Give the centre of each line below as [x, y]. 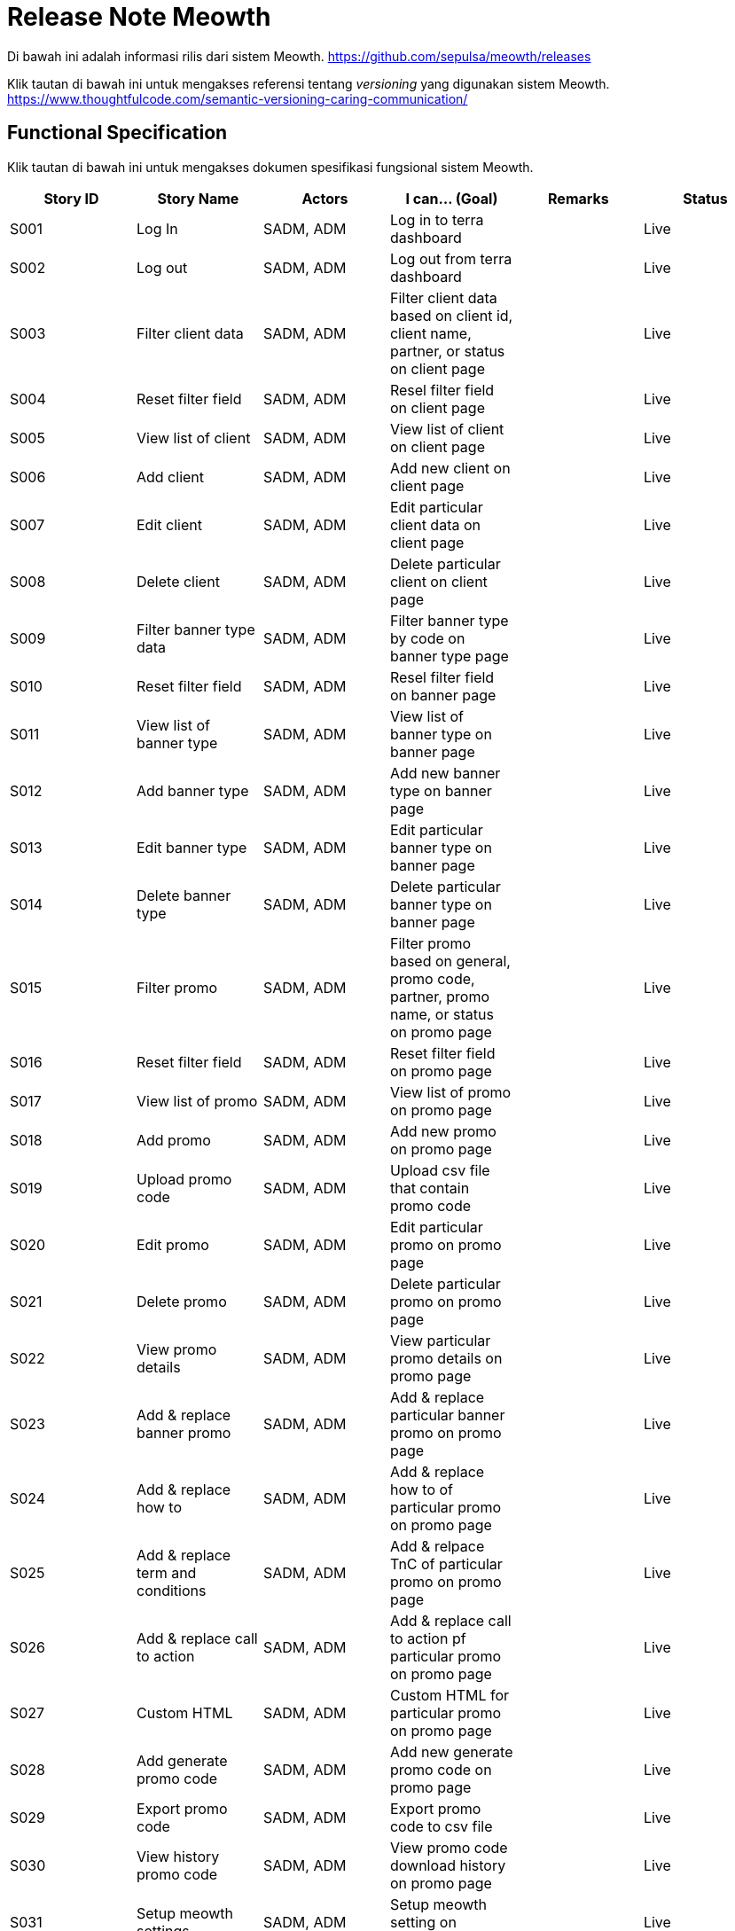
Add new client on [450, 468]
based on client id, [451, 315]
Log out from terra [451, 258]
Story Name [198, 198]
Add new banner [445, 773]
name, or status [442, 1014]
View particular [440, 1340]
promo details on [446, 1358]
